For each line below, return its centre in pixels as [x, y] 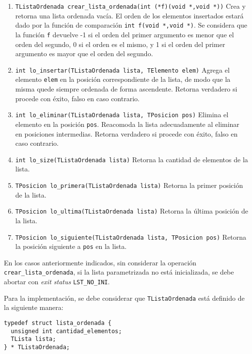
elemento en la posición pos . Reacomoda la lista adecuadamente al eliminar [127, 124]
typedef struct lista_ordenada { [58, 323]
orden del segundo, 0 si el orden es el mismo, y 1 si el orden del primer [120, 44]
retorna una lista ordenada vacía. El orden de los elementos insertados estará [129, 15]
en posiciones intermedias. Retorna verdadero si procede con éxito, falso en [126, 133]
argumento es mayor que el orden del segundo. [84, 54]
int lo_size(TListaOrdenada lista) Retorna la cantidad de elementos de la [132, 159]
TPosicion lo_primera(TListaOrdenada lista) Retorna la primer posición [129, 185]
